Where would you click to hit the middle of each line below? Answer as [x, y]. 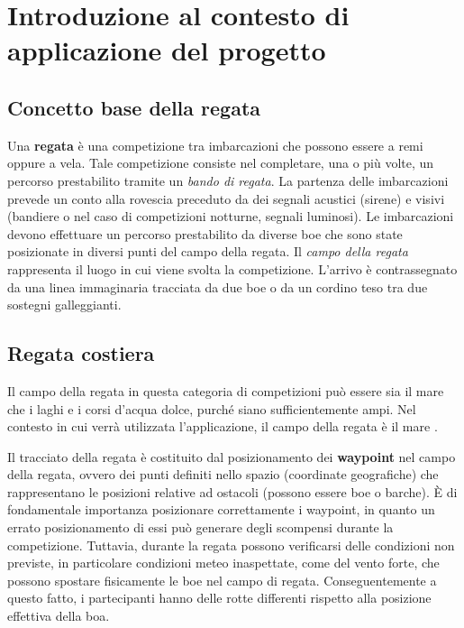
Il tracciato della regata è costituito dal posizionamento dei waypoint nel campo [232, 456]
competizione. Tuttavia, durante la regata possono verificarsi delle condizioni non [231, 545]
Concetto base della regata [134, 107]
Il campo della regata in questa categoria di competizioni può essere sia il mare [226, 390]
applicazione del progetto [167, 50]
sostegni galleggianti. [64, 305]
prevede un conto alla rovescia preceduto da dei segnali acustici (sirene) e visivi [226, 198]
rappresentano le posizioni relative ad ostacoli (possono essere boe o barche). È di [232, 491]
